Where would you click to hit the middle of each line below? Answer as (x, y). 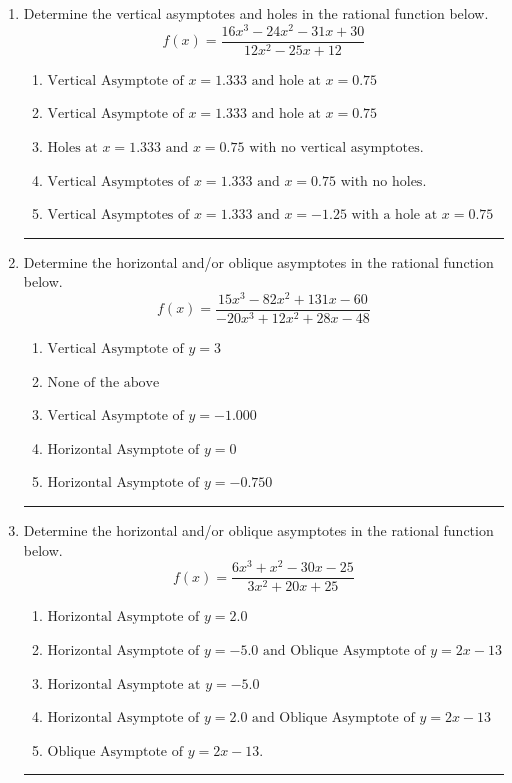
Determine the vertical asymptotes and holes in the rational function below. (256, 13)
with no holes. (383, 181)
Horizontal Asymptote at (124, 684)
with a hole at (394, 215)
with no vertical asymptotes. (336, 147)
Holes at (72, 147)
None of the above (103, 382)
